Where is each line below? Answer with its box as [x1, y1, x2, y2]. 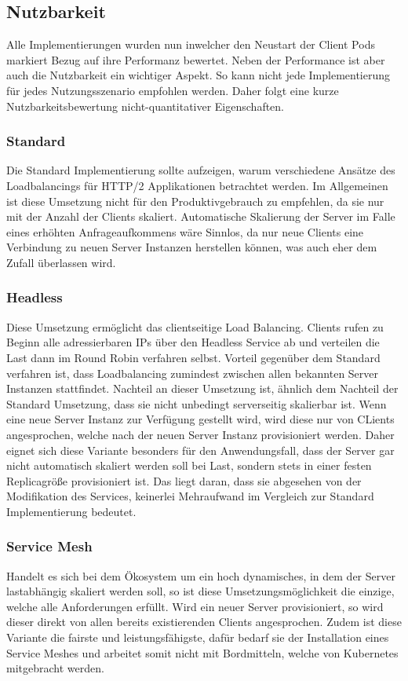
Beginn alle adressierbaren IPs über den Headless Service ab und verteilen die [6, 334, 380, 350]
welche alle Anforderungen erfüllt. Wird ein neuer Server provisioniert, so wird [6, 598, 384, 614]
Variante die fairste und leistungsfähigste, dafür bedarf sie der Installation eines [6, 629, 389, 646]
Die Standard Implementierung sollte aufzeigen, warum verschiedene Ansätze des [6, 162, 395, 178]
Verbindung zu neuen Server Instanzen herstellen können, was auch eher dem [6, 239, 377, 255]
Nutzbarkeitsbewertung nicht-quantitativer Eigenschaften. [6, 97, 285, 114]
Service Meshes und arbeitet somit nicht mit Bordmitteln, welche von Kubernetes [6, 644, 399, 661]
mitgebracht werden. [6, 660, 104, 676]
